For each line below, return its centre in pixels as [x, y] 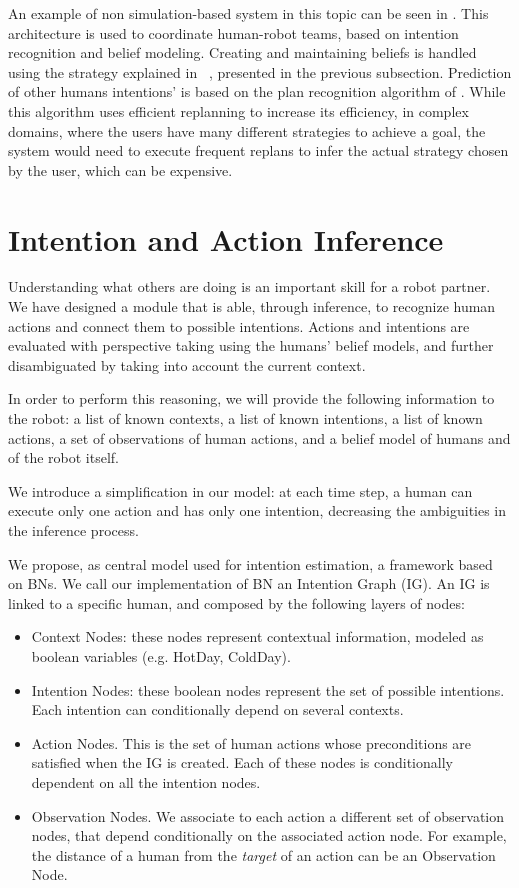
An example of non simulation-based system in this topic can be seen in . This [248, 13]
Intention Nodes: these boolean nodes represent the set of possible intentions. [268, 689]
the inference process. [73, 530]
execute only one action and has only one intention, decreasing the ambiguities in [257, 510]
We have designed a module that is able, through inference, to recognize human [252, 306]
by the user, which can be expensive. [120, 169]
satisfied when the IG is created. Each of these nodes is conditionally [242, 762]
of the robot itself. [63, 457]
